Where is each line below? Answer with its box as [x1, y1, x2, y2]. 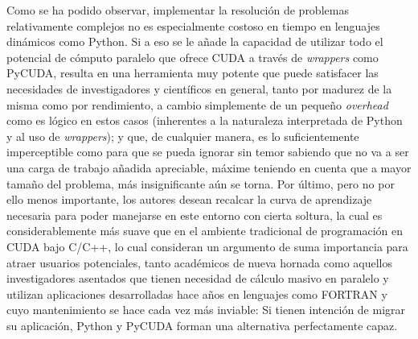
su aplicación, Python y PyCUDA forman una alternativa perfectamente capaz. [6, 316, 398, 333]
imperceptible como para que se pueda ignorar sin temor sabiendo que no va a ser [6, 143, 409, 160]
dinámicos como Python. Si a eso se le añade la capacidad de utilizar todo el [6, 33, 383, 50]
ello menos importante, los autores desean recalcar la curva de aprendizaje [6, 191, 372, 208]
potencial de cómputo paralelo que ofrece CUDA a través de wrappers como [6, 48, 379, 65]
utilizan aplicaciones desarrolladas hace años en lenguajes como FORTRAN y [6, 285, 387, 302]
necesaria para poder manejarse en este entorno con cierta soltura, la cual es [6, 206, 383, 223]
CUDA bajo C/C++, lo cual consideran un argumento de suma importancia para [6, 238, 408, 254]
